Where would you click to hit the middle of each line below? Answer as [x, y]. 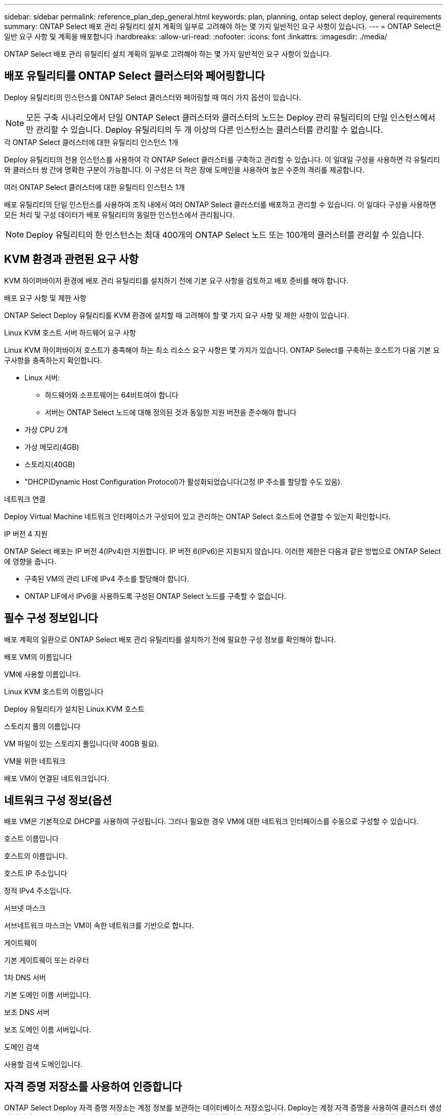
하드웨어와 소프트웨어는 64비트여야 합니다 [112, 395]
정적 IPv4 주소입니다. [38, 891]
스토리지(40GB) [50, 464]
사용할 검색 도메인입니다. [43, 1064]
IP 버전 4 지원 [26, 534]
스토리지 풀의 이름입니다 [42, 726]
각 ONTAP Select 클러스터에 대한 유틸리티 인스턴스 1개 [91, 142]
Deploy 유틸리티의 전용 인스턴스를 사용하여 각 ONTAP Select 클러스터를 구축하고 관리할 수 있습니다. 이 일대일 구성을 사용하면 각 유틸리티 [222, 159]
